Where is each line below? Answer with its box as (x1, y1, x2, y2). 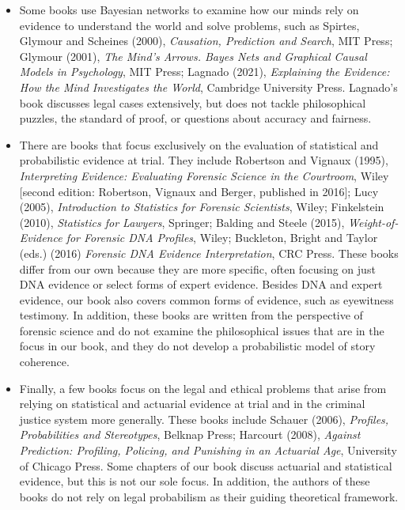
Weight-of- (348, 213, 399, 230)
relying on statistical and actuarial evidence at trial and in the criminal (19, 395, 365, 412)
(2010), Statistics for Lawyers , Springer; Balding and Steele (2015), (19, 213, 345, 230)
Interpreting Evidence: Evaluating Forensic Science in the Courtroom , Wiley (19, 167, 389, 183)
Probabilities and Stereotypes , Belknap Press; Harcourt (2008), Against (19, 426, 361, 443)
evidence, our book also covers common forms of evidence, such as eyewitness (19, 291, 394, 308)
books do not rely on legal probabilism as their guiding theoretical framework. (19, 488, 399, 504)
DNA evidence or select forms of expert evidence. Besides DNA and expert (19, 276, 383, 293)
